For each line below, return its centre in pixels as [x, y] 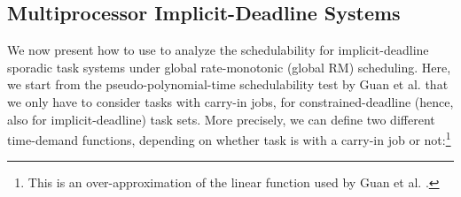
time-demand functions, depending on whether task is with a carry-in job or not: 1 [229, 138]
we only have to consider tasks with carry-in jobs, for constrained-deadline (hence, [230, 101]
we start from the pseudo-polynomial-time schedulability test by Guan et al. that [228, 84]
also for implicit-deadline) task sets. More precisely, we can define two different [221, 119]
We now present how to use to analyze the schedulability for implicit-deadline [218, 50]
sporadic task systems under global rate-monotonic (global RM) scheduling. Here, [229, 67]
